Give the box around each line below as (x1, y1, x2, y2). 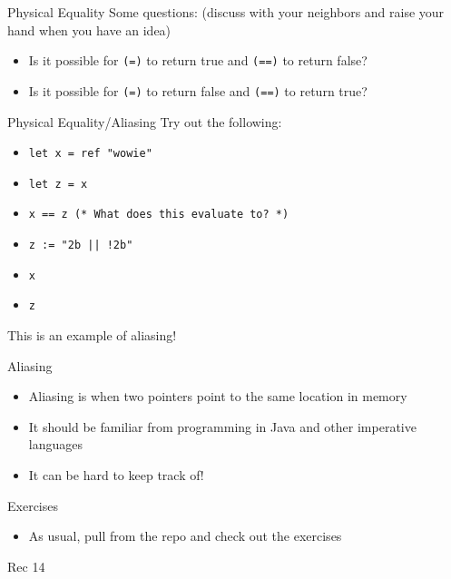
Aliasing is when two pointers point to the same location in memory (28, 387, 407, 406)
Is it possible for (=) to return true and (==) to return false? (28, 51, 368, 70)
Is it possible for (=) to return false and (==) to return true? (28, 81, 368, 100)
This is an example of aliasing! (7, 326, 177, 345)
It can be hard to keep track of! (28, 466, 204, 484)
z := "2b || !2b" (28, 239, 133, 252)
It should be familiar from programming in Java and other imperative (28, 417, 417, 436)
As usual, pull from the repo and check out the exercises (28, 526, 342, 545)
